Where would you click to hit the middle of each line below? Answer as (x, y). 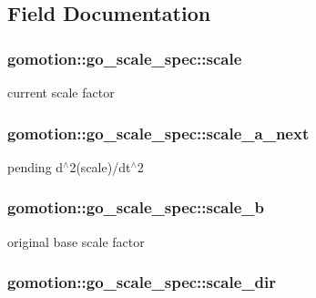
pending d (36, 166)
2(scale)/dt (100, 166)
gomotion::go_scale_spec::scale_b (136, 207)
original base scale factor (76, 241)
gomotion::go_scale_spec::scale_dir (142, 282)
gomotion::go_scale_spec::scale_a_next (158, 133)
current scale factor (61, 92)
